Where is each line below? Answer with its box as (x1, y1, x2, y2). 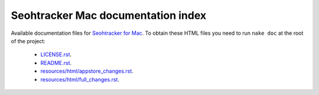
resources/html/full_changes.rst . (40, 76, 119, 83)
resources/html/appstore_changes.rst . (40, 68, 134, 75)
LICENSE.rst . (40, 51, 72, 58)
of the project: (11, 37, 45, 44)
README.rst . (40, 59, 72, 66)
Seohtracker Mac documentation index (11, 9, 207, 22)
